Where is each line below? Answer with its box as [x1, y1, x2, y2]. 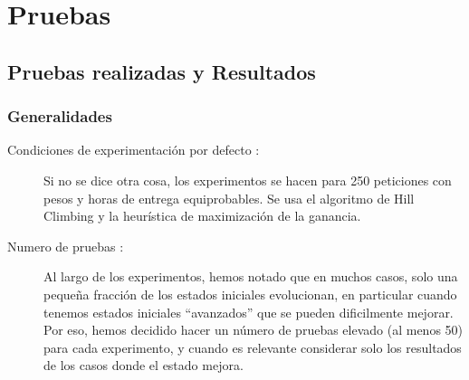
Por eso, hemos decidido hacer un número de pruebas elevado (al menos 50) [43, 320, 464, 339]
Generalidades [7, 105, 112, 128]
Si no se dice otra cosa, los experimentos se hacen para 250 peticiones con [43, 170, 452, 189]
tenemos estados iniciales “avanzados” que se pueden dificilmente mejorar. [43, 302, 454, 321]
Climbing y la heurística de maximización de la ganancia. [43, 206, 361, 225]
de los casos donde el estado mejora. [43, 356, 244, 375]
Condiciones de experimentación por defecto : [7, 140, 260, 159]
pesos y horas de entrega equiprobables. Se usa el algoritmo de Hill [43, 188, 415, 207]
